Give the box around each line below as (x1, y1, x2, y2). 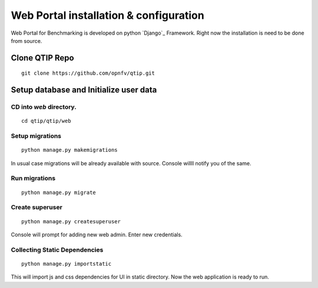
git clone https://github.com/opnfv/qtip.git (21, 70, 155, 76)
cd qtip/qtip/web (21, 118, 71, 125)
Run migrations (11, 174, 56, 182)
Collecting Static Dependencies (11, 246, 104, 254)
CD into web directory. (11, 103, 77, 111)
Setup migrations (11, 132, 62, 140)
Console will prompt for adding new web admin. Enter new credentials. (11, 231, 183, 238)
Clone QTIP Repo (11, 53, 74, 63)
